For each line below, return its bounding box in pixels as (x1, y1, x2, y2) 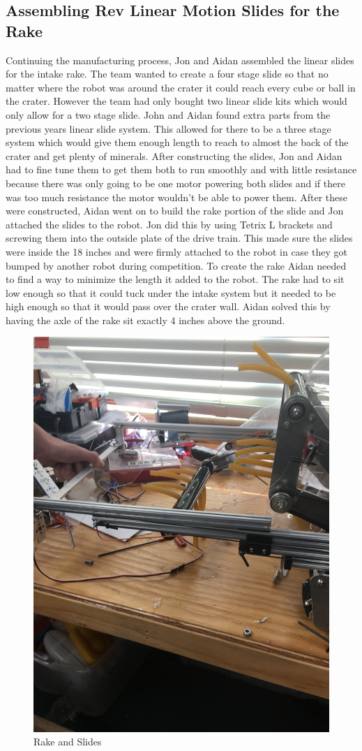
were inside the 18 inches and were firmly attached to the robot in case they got (6, 244, 347, 258)
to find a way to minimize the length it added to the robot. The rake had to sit (6, 272, 345, 286)
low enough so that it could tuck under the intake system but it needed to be (6, 285, 336, 300)
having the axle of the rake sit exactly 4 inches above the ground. (6, 312, 285, 327)
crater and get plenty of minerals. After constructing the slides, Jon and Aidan (6, 148, 342, 163)
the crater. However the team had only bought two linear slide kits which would (6, 94, 347, 108)
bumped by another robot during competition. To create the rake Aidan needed (6, 258, 347, 272)
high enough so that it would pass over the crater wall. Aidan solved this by (6, 299, 331, 314)
